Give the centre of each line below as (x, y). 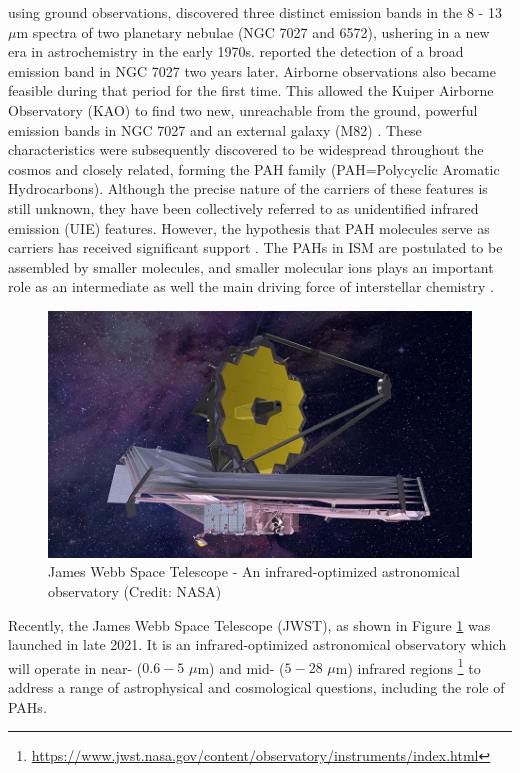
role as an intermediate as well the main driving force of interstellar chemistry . (251, 286)
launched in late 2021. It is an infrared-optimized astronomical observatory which (257, 644)
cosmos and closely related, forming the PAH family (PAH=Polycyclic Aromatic (254, 168)
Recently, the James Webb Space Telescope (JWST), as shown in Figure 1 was (249, 624)
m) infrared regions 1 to (408, 666)
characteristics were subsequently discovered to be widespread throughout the (246, 149)
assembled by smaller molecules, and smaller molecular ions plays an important (251, 266)
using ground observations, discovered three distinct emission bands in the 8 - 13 (255, 12)
